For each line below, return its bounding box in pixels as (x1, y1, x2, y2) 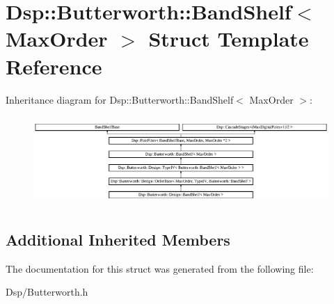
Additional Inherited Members (6, 228, 230, 250)
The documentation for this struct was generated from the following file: (6, 261, 314, 275)
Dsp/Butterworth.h (6, 285, 88, 299)
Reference (6, 51, 102, 80)
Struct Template (148, 24, 309, 53)
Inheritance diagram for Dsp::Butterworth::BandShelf (6, 92, 234, 106)
